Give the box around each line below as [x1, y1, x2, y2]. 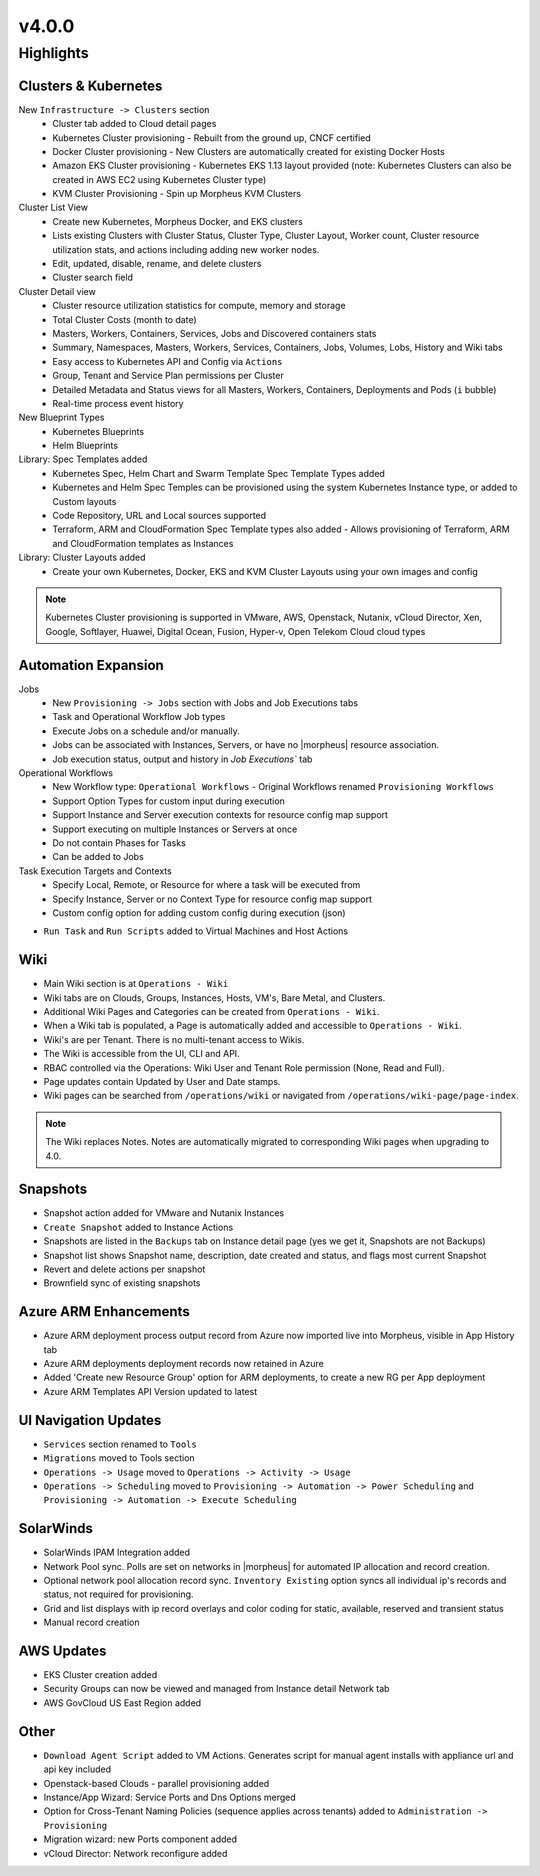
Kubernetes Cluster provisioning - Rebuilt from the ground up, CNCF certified [52, 131, 372, 144]
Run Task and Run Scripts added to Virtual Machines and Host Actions [43, 925, 349, 937]
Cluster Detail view [18, 285, 97, 297]
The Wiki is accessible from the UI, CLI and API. [43, 1048, 240, 1060]
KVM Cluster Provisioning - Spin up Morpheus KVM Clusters [52, 188, 302, 200]
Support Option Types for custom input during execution [52, 795, 285, 807]
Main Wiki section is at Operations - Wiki [43, 978, 229, 990]
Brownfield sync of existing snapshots [43, 1277, 201, 1289]
